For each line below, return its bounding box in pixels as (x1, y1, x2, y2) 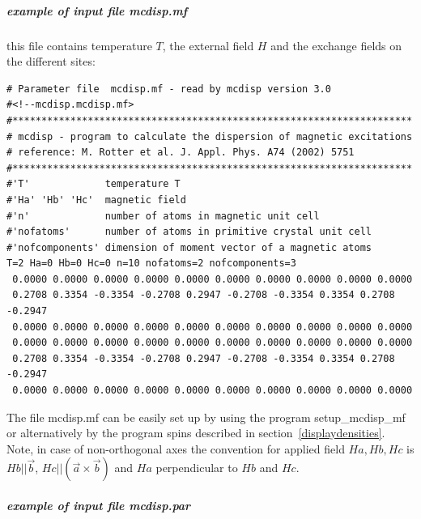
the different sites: (6, 53, 96, 70)
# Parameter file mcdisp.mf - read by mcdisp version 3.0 (6, 83, 331, 95)
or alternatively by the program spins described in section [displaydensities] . (6, 424, 385, 441)
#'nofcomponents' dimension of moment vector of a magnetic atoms (6, 241, 372, 253)
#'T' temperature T (6, 178, 181, 190)
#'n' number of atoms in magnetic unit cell (6, 210, 320, 222)
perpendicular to (155, 459, 238, 476)
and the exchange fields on (270, 36, 402, 53)
